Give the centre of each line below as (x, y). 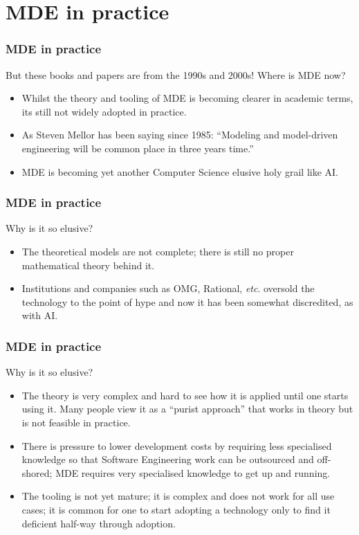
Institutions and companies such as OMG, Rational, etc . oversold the (168, 288)
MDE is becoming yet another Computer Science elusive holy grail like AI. (180, 171)
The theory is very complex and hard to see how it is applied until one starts (185, 395)
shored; (37, 472)
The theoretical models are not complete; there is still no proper (158, 251)
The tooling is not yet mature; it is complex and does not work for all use (178, 496)
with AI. (40, 315)
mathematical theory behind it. (88, 265)
